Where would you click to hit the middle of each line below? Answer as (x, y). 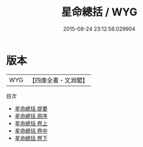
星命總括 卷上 (31, 123)
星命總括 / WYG (99, 12)
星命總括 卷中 (31, 130)
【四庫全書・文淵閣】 (59, 80)
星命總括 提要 (31, 108)
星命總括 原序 (31, 116)
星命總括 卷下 (31, 138)
